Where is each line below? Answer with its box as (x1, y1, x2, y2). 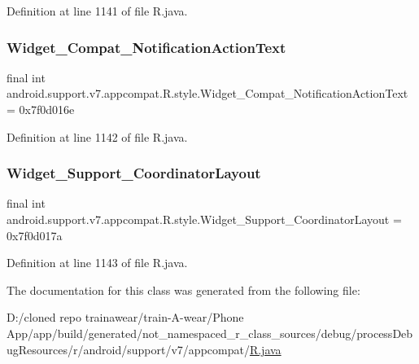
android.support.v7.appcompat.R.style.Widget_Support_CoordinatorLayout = (7, 211, 402, 227)
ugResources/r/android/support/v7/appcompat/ (7, 340, 250, 357)
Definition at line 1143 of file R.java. (7, 254, 188, 271)
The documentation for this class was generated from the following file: (7, 281, 360, 298)
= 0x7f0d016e (7, 101, 75, 117)
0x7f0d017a (7, 226, 63, 243)
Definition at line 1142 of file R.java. (7, 128, 188, 145)
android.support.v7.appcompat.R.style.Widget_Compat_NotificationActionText (7, 85, 408, 102)
